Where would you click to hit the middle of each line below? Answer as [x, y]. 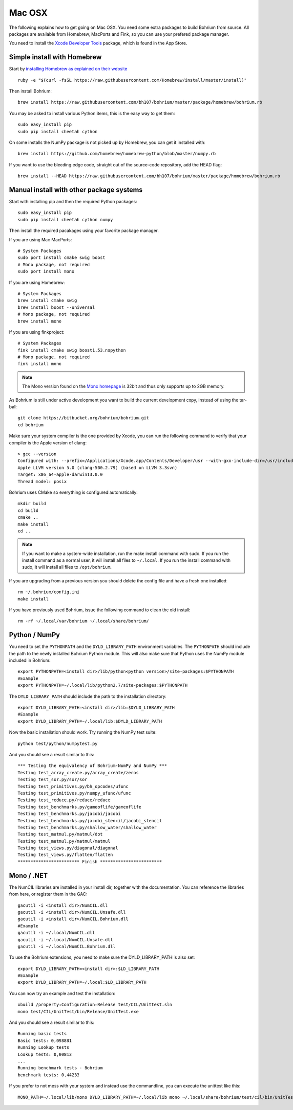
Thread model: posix [42, 481]
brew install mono [40, 321]
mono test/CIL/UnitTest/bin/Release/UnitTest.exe [78, 1011]
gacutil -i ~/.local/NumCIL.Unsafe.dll [65, 939]
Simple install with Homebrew [55, 57]
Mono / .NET [29, 875]
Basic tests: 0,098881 [45, 1041]
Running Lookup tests [43, 1048]
